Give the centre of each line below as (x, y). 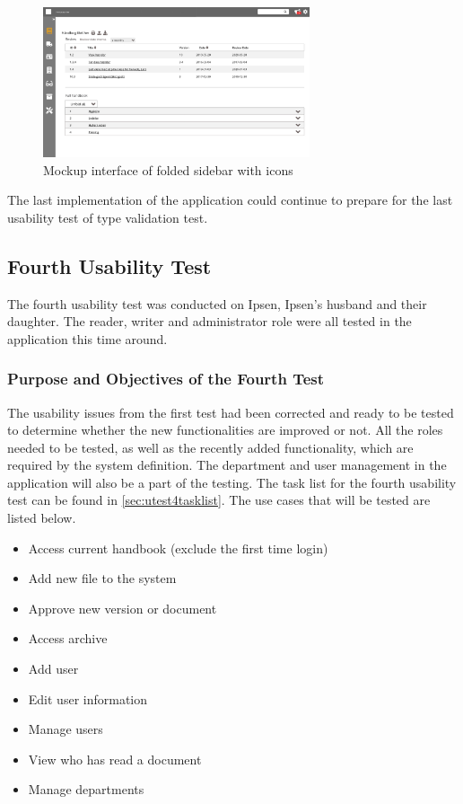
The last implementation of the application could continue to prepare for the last (230, 200)
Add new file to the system (102, 578)
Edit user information (88, 698)
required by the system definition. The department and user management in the (227, 465)
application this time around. (87, 338)
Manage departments (86, 789)
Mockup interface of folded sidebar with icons (168, 169)
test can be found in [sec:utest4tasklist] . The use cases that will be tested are (219, 500)
